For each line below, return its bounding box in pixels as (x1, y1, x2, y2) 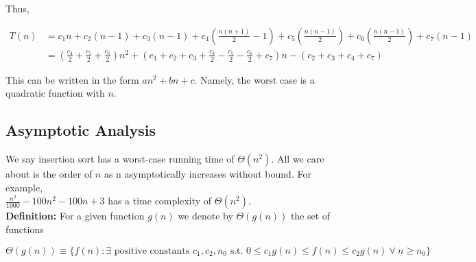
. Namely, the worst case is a (194, 72, 315, 86)
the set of (290, 209, 331, 223)
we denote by (178, 209, 233, 223)
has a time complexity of (108, 193, 212, 208)
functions (5, 222, 44, 236)
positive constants (114, 246, 190, 256)
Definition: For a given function (5, 209, 145, 223)
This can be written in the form (5, 72, 139, 86)
